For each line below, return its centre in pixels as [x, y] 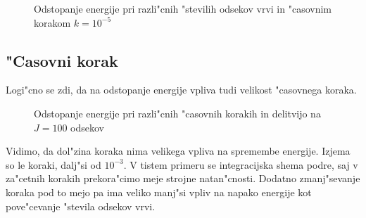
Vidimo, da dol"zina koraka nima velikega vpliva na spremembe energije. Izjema [178, 151]
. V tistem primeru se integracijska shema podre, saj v [241, 164]
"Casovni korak [62, 60]
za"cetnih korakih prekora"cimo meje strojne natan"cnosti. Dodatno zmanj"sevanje [183, 178]
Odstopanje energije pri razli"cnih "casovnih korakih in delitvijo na [177, 113]
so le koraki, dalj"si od [53, 164]
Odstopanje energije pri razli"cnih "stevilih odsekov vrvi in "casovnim [183, 8]
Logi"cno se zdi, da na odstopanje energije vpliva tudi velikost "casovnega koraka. [181, 90]
